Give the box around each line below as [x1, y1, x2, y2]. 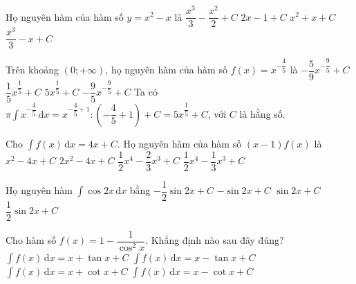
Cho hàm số [6, 233, 57, 247]
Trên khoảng [6, 62, 59, 77]
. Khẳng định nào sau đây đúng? [145, 233, 284, 247]
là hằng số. [239, 106, 285, 121]
